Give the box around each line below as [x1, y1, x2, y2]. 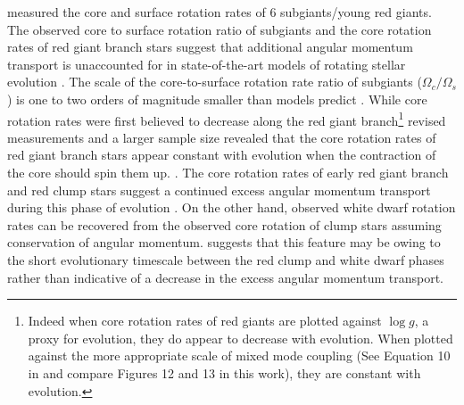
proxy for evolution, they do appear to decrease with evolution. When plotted [28, 328, 453, 347]
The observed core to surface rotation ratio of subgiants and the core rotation [7, 20, 432, 38]
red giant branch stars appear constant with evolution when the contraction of [7, 145, 436, 164]
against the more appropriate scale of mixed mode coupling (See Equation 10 [28, 346, 451, 365]
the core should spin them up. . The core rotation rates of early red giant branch [7, 163, 449, 181]
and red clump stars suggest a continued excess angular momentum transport [7, 180, 431, 199]
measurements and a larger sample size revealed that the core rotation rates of [7, 128, 436, 146]
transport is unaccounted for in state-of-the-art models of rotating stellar [7, 54, 406, 73]
